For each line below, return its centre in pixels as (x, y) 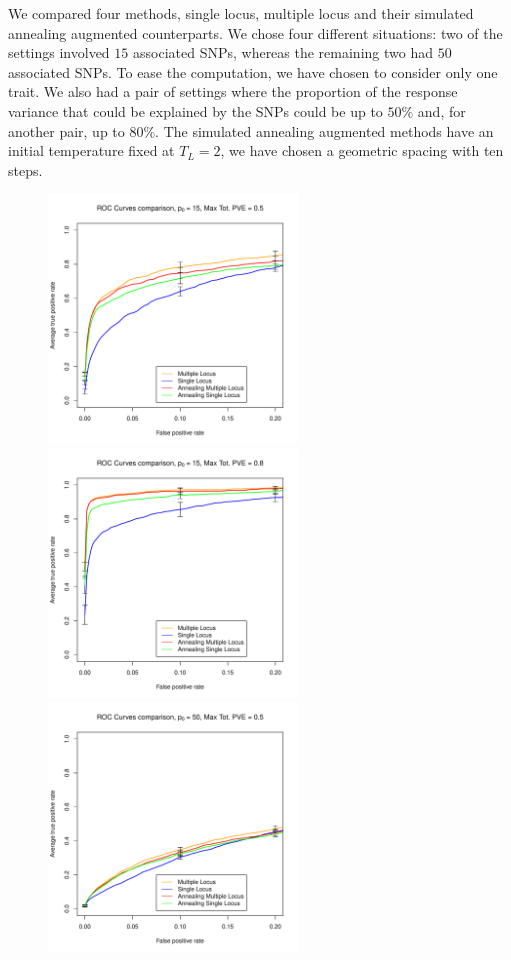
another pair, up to (66, 130)
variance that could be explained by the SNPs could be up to (195, 110)
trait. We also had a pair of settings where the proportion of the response (233, 91)
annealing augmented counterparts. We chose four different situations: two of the (255, 32)
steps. (25, 169)
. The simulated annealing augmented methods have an (324, 130)
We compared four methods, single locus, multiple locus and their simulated (241, 13)
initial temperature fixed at (91, 150)
